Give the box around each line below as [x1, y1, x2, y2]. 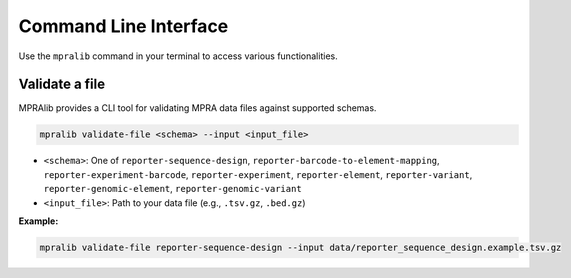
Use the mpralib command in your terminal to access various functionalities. [18, 50, 339, 62]
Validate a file [18, 76, 105, 93]
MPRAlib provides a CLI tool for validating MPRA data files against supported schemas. [18, 102, 377, 114]
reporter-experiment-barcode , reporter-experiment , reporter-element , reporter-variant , [43, 168, 473, 180]
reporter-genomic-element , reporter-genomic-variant [43, 183, 302, 195]
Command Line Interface [18, 15, 229, 37]
